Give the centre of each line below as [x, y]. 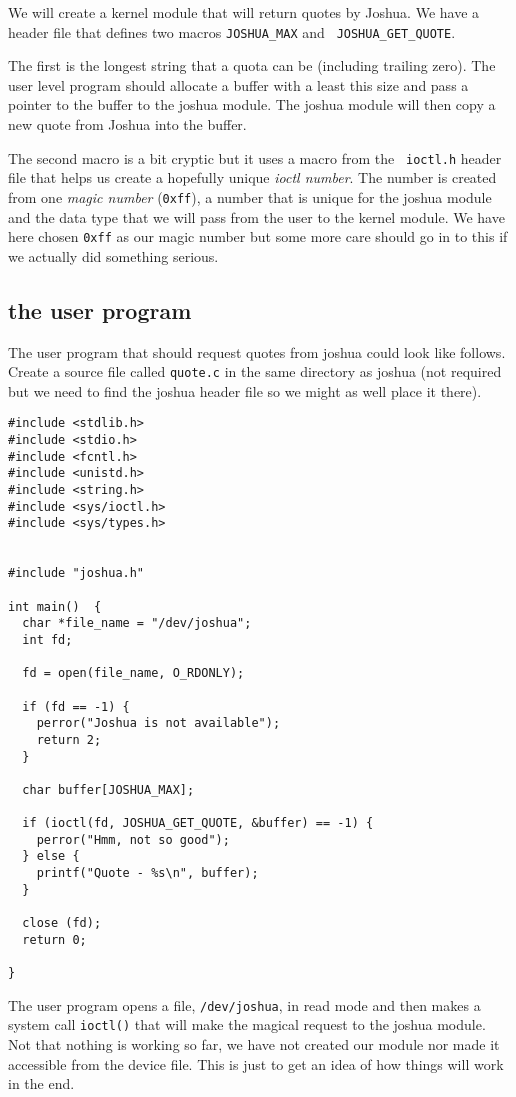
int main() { [55, 606]
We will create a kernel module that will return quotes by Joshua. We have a [244, 12]
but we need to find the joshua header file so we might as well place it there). [245, 390]
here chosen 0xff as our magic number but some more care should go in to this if [258, 236]
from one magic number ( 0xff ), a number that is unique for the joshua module [250, 196]
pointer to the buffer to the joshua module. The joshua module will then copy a [252, 104]
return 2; [69, 739]
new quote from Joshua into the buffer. [127, 124]
